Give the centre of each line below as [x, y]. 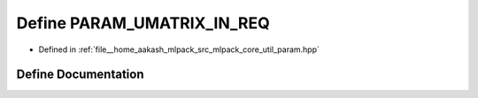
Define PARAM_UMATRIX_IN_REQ [143, 23]
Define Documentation [80, 75]
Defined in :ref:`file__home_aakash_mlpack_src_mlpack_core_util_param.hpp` [179, 49]
